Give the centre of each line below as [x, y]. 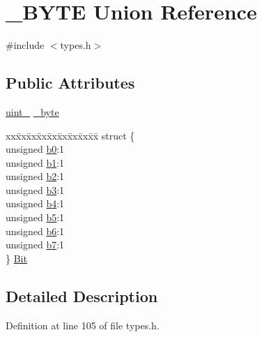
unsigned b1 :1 [35, 162]
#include [25, 45]
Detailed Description [82, 295]
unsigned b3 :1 [35, 189]
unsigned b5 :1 [35, 217]
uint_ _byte [32, 111]
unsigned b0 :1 [35, 149]
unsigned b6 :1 [35, 231]
